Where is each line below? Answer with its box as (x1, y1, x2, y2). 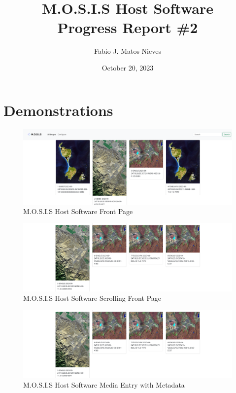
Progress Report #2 (57, 17, 198, 37)
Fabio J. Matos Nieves (94, 46, 161, 56)
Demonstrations (3, 100, 113, 120)
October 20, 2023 (101, 62, 154, 72)
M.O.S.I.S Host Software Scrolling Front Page (23, 293, 161, 303)
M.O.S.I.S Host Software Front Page (23, 206, 133, 216)
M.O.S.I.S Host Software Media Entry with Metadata (23, 380, 185, 390)
